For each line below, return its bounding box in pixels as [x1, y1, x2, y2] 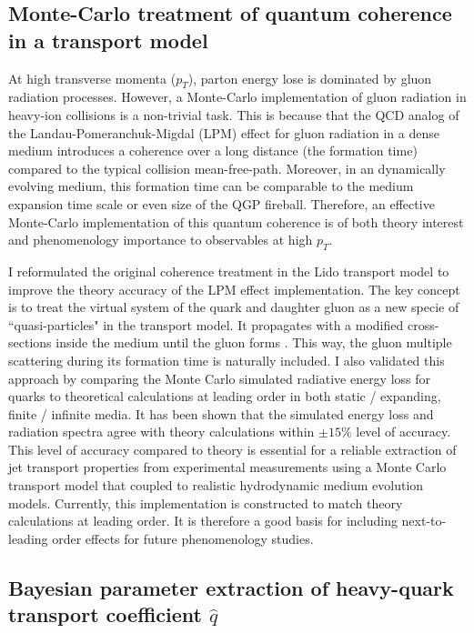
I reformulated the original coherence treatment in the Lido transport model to [8, 261, 449, 280]
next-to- [401, 511, 447, 530]
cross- [407, 315, 439, 334]
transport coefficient [8, 600, 202, 628]
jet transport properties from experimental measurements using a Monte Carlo [8, 457, 447, 477]
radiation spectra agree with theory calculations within [8, 422, 315, 441]
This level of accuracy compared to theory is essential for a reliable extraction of [8, 439, 457, 458]
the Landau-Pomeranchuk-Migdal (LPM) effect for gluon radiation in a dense [8, 123, 439, 142]
